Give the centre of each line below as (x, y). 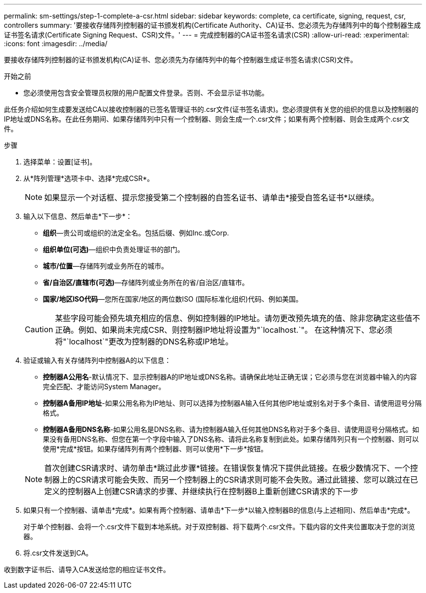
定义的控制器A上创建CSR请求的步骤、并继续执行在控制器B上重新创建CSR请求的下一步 (202, 491)
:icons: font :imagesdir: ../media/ (56, 44)
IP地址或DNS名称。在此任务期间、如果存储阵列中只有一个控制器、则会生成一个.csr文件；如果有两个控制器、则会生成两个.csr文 (207, 119)
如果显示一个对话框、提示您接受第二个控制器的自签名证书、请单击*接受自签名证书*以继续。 (212, 198)
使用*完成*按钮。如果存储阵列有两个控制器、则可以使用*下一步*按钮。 (155, 449)
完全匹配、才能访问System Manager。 (104, 386)
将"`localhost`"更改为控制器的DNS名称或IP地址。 (144, 341)
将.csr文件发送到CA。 (58, 553)
